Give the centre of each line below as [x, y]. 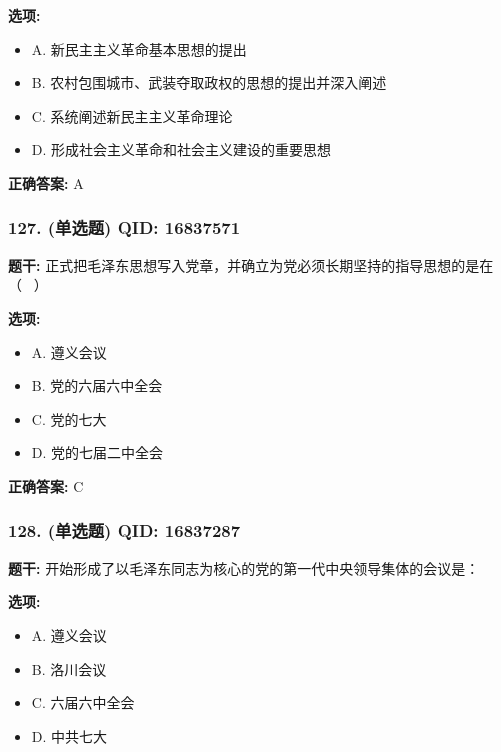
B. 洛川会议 [69, 668]
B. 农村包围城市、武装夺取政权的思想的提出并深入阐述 [209, 82]
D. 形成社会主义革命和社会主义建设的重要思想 [181, 149]
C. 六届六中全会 [83, 702]
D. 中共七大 [69, 735]
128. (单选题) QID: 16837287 [124, 530]
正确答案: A [46, 182]
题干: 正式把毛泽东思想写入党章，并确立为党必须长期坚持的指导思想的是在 [251, 264]
